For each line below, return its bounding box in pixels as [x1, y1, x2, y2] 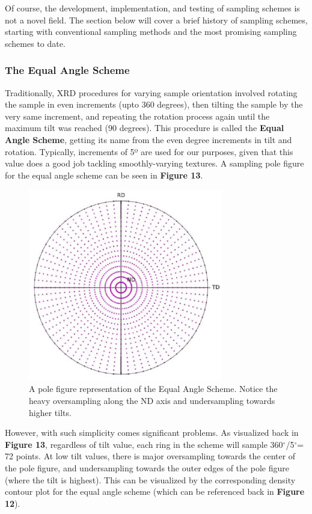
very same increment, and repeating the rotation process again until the [5, 109, 270, 122]
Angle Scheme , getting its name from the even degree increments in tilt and [5, 133, 292, 145]
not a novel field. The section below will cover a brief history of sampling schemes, [5, 13, 308, 26]
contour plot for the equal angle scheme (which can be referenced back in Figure [5, 485, 305, 498]
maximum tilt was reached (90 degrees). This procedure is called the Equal [5, 121, 284, 134]
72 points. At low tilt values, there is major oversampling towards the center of [5, 450, 296, 462]
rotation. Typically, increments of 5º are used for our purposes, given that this [5, 145, 293, 158]
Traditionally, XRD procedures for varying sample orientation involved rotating [5, 86, 298, 99]
